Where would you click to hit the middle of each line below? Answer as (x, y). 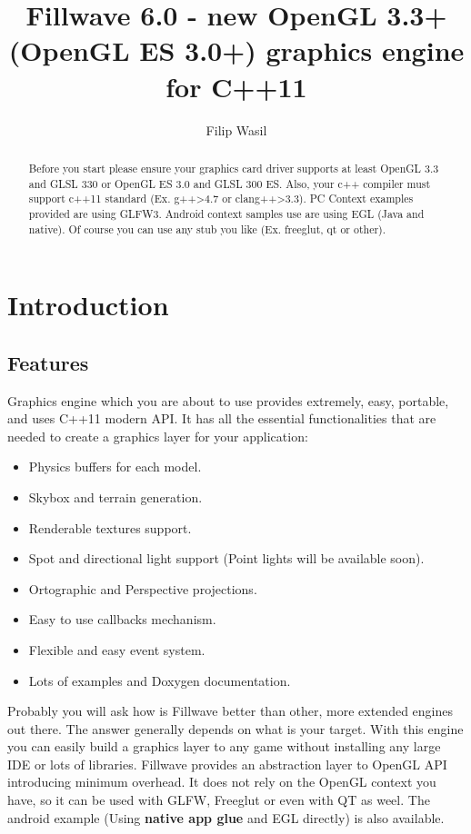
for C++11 (236, 86)
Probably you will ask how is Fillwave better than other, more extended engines (230, 711)
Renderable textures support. (110, 527)
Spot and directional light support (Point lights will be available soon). (226, 558)
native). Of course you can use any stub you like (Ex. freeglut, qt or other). (207, 228)
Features (48, 362)
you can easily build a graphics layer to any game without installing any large (224, 746)
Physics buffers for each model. (115, 467)
